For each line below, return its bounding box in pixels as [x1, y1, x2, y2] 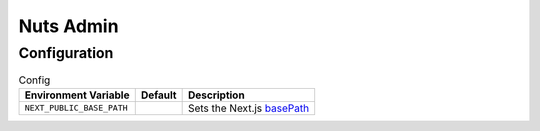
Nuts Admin [18, 15, 119, 37]
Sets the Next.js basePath [187, 101, 310, 115]
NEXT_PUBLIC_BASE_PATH [24, 103, 129, 114]
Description [187, 88, 245, 102]
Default [140, 88, 177, 102]
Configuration [18, 44, 114, 62]
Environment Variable [24, 88, 130, 102]
